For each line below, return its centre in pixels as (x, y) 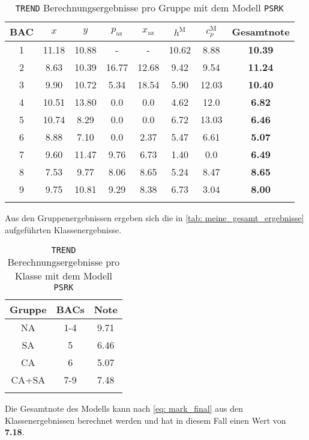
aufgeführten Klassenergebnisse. (63, 229)
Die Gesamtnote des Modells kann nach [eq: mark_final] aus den (124, 408)
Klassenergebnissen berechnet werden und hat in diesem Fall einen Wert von (145, 420)
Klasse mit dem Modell (63, 276)
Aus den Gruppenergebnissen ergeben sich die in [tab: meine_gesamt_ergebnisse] (154, 218)
